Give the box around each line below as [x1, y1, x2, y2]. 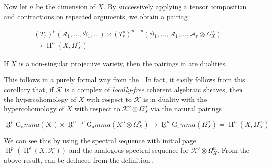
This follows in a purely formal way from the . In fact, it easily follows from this [4, 74, 245, 85]
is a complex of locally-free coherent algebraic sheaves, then [64, 84, 243, 94]
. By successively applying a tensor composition [103, 1, 247, 11]
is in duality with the [143, 94, 207, 104]
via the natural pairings [151, 103, 222, 114]
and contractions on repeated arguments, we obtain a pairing [4, 11, 188, 21]
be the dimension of [36, 1, 95, 11]
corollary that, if [4, 84, 54, 94]
